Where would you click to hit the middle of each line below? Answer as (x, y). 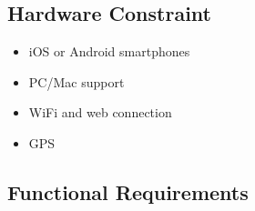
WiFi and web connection (100, 112)
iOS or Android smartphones (109, 51)
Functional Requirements (128, 191)
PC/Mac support (76, 81)
